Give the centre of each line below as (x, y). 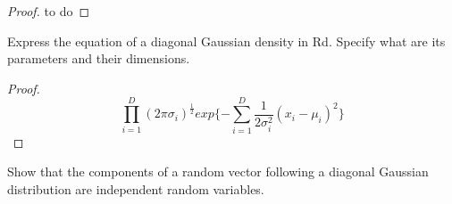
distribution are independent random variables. (136, 188)
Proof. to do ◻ (49, 11)
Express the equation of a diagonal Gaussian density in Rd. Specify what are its (226, 41)
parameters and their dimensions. (99, 58)
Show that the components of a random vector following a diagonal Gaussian (218, 171)
